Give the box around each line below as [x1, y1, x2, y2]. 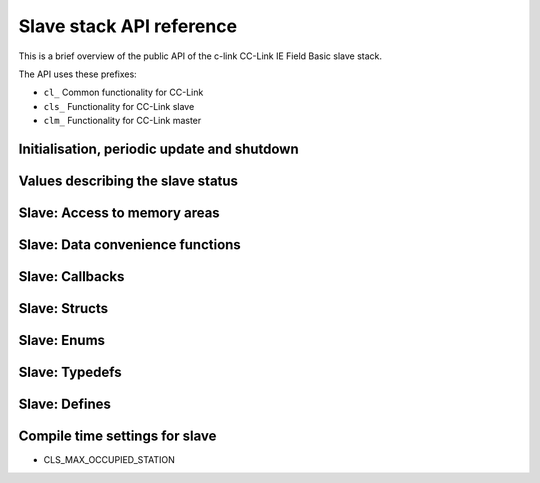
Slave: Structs [18, 300, 109, 317]
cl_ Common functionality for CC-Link [43, 86, 204, 99]
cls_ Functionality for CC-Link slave [43, 100, 195, 112]
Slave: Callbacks [18, 268, 125, 285]
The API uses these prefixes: [18, 68, 137, 80]
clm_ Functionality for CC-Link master [43, 115, 202, 127]
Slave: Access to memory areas [18, 204, 220, 221]
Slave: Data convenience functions [18, 236, 242, 253]
